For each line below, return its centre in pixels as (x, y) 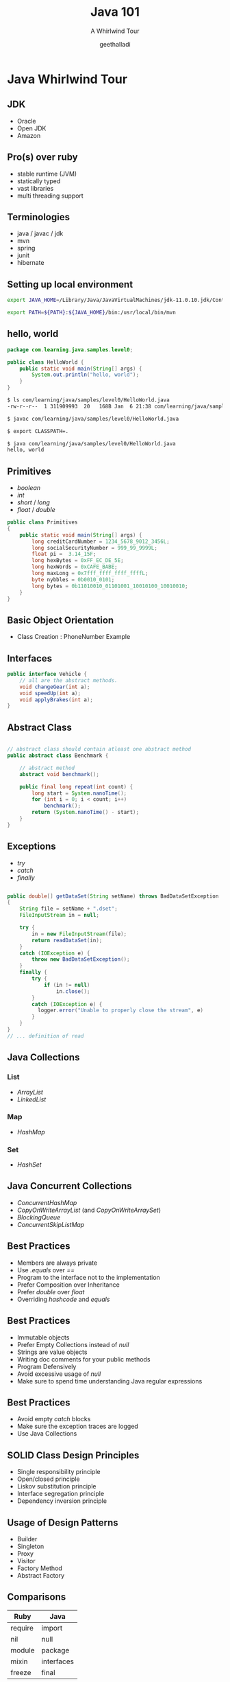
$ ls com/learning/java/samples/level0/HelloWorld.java (88, 400)
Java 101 (115, 12)
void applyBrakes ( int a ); (56, 700)
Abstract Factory (41, 1575)
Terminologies (39, 217)
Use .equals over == (46, 1270)
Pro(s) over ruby (42, 157)
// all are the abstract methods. (68, 680)
